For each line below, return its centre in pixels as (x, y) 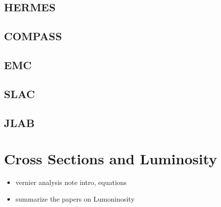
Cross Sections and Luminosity (111, 159)
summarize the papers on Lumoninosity (75, 198)
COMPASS (33, 36)
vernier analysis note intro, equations (71, 182)
